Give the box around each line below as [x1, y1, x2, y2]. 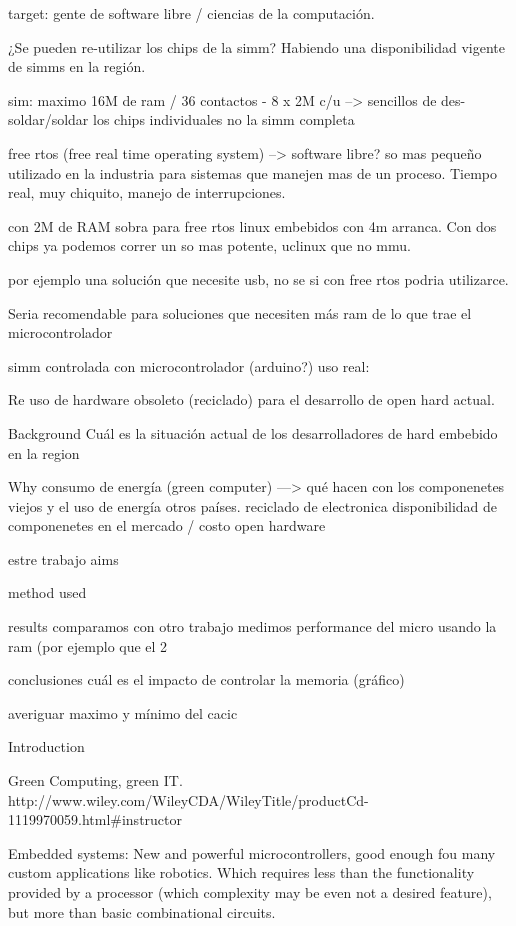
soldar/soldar [8, 109, 89, 130]
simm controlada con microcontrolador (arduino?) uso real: [8, 355, 370, 376]
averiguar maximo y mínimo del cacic [8, 702, 238, 723]
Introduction [8, 736, 85, 757]
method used [8, 582, 87, 603]
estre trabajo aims [8, 548, 119, 569]
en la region [8, 442, 80, 463]
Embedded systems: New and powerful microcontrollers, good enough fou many [8, 842, 496, 863]
